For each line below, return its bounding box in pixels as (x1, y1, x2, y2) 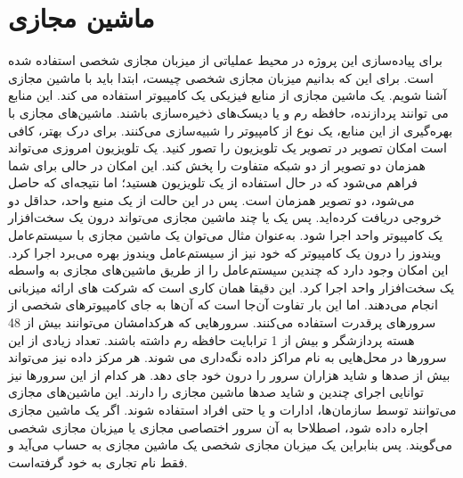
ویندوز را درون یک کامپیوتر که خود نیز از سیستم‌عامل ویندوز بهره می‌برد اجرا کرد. (8, 243, 442, 261)
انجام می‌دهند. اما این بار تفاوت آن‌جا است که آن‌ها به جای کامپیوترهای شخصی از (8, 295, 438, 314)
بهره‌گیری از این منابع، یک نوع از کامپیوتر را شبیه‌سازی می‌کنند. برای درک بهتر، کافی (8, 120, 453, 139)
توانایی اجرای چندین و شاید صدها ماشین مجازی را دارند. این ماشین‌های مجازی (8, 383, 424, 401)
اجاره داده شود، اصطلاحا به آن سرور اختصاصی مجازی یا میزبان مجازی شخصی (8, 417, 428, 436)
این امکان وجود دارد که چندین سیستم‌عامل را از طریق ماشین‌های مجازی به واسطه (8, 260, 449, 279)
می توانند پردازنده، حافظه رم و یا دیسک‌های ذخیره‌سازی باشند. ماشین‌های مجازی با (8, 103, 449, 121)
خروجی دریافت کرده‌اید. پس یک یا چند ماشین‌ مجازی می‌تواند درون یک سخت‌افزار (8, 208, 442, 227)
